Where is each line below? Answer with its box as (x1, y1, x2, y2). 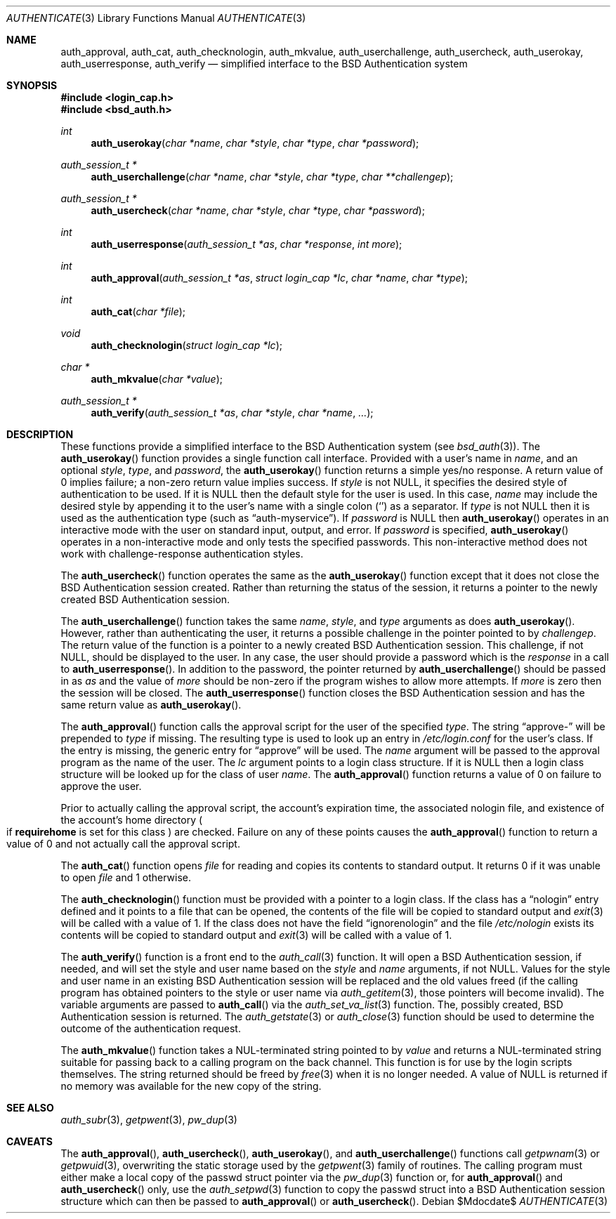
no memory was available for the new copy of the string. (60, 1080, 322, 1092)
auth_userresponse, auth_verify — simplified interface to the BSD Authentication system (60, 58, 468, 70)
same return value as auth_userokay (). (60, 699, 242, 711)
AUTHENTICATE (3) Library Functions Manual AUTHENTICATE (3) (6, 12, 306, 24)
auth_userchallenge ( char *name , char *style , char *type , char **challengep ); (91, 171, 454, 183)
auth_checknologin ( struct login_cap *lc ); (91, 339, 282, 351)
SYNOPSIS (6, 79, 58, 91)
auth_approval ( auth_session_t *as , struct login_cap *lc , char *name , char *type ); (91, 272, 468, 284)
